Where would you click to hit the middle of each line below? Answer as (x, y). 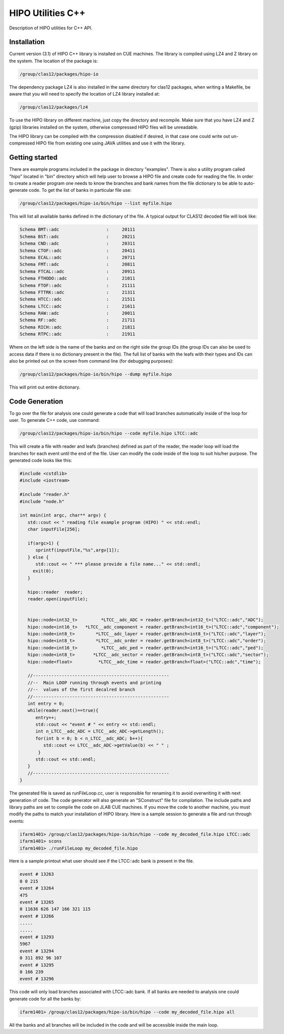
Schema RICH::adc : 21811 (77, 327)
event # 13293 (37, 937)
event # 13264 (37, 888)
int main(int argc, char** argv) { (63, 515)
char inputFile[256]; (54, 529)
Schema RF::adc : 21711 (77, 320)
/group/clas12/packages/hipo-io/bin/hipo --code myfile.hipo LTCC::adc (109, 434)
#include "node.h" (42, 501)
